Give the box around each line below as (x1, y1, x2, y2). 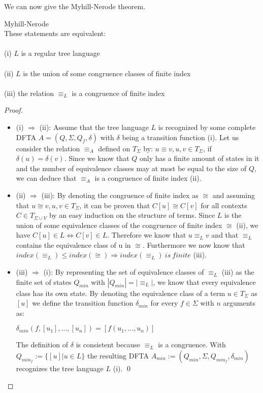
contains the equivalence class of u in (16, 239, 131, 250)
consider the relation (16, 143, 80, 153)
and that (211, 230, 239, 240)
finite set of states (16, 276, 72, 287)
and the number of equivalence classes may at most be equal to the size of (16, 162, 247, 173)
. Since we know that (64, 153, 129, 163)
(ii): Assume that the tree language (39, 121, 149, 132)
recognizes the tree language (16, 363, 104, 374)
